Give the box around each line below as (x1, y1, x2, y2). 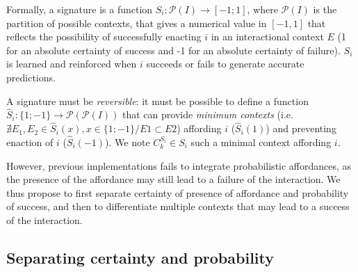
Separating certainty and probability (6, 246, 274, 268)
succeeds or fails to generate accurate (146, 56, 304, 71)
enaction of (6, 135, 54, 149)
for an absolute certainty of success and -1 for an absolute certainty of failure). (6, 42, 341, 57)
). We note (105, 135, 150, 149)
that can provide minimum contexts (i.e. (122, 107, 293, 122)
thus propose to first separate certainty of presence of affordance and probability (6, 185, 349, 200)
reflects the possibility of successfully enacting (6, 29, 202, 44)
